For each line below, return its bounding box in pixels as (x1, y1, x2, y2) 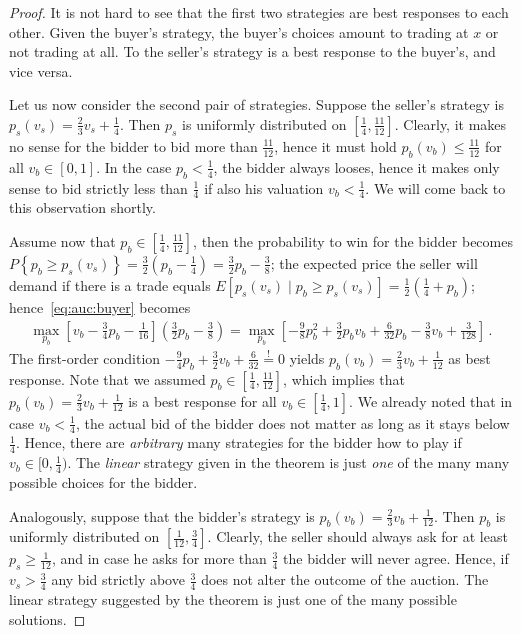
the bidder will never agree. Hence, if (283, 548, 509, 569)
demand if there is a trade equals (9, 274, 211, 295)
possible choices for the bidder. (9, 472, 198, 493)
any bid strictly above (51, 569, 185, 590)
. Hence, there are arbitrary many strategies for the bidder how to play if (15, 432, 462, 453)
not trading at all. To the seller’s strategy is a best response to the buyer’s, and (9, 41, 496, 62)
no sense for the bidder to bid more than (9, 135, 258, 156)
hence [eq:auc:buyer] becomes (9, 296, 191, 317)
